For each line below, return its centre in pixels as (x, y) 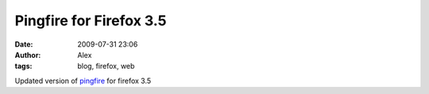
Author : (28, 55)
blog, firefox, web (106, 66)
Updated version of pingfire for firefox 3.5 (83, 81)
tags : (23, 66)
